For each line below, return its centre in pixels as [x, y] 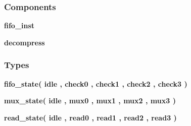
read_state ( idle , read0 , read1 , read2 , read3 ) [90, 117]
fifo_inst [19, 25]
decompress [25, 42]
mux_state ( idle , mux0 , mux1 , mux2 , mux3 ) [90, 101]
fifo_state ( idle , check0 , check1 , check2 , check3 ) [96, 83]
